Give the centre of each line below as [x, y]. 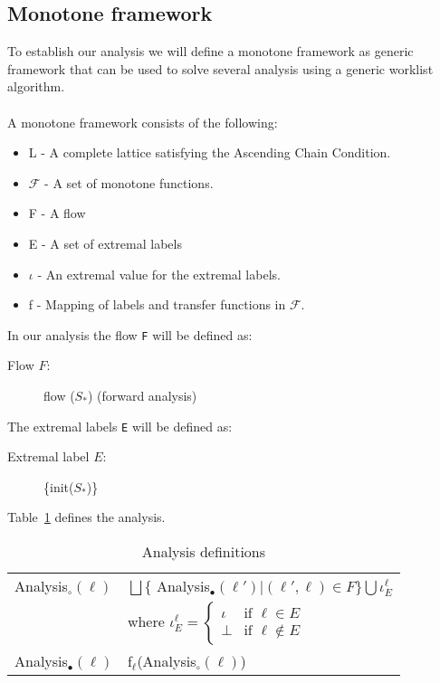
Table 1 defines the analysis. [86, 517]
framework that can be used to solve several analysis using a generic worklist [220, 68]
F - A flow [57, 213]
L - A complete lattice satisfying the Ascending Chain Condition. [210, 152]
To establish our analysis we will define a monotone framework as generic [210, 51]
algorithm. [36, 86]
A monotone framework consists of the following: [143, 122]
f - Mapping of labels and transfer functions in [157, 304]
